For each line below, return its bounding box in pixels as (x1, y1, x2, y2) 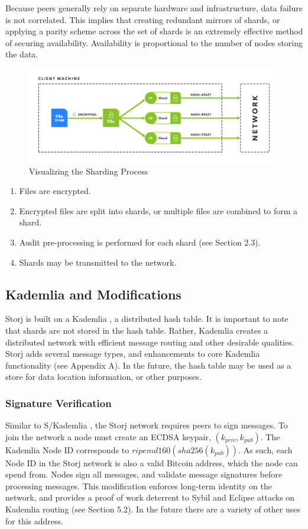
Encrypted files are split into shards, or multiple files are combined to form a (19, 204, 297, 217)
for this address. (5, 514, 63, 527)
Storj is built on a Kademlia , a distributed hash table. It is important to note (5, 312, 288, 325)
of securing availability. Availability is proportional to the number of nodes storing (5, 36, 303, 49)
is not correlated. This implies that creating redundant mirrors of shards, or (5, 13, 280, 25)
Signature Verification (5, 395, 112, 410)
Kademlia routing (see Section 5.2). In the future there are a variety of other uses (5, 503, 300, 515)
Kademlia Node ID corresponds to (5, 443, 129, 456)
